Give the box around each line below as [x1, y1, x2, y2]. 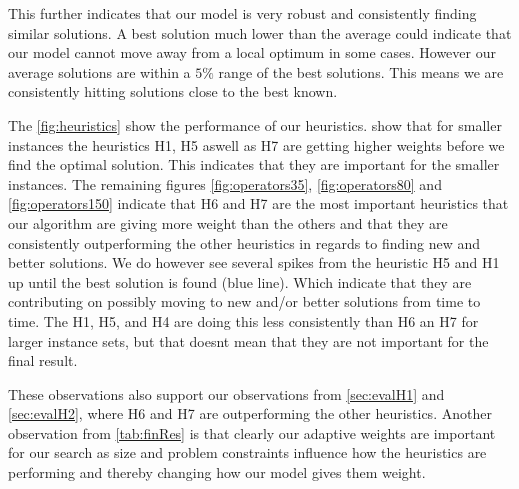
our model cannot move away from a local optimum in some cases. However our [8, 42, 496, 63]
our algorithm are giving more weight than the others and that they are [8, 212, 448, 233]
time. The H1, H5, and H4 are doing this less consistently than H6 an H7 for [8, 310, 479, 331]
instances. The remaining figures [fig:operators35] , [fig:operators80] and [8, 173, 442, 194]
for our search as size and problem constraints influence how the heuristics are [8, 442, 487, 463]
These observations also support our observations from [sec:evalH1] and [8, 383, 445, 404]
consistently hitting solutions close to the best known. [8, 81, 338, 102]
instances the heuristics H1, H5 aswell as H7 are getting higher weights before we [8, 134, 505, 155]
